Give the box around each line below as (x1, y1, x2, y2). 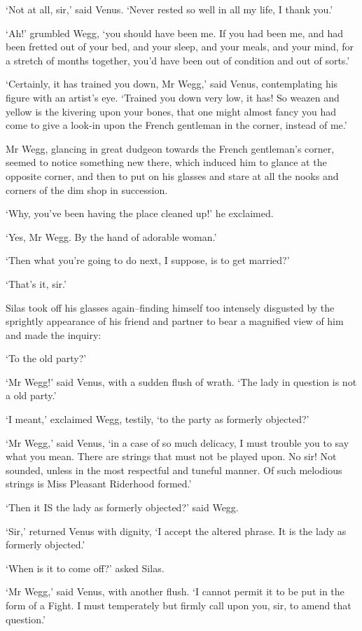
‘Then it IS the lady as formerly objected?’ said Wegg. (6, 500, 239, 515)
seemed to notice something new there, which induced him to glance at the (6, 155, 327, 169)
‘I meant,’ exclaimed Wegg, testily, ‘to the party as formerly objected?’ (6, 412, 309, 427)
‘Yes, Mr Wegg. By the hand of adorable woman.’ (6, 229, 217, 244)
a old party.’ (6, 388, 57, 403)
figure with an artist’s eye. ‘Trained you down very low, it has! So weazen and (6, 90, 340, 104)
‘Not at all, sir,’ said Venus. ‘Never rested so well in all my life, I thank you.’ (6, 2, 333, 16)
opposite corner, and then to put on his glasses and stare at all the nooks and (6, 168, 339, 183)
